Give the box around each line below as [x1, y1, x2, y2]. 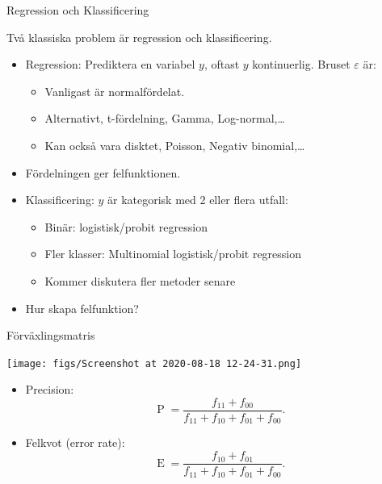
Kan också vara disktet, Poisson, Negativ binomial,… [44, 136, 305, 153]
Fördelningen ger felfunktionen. [25, 164, 181, 181]
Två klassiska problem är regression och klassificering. [6, 28, 272, 45]
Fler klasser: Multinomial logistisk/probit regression [44, 245, 302, 262]
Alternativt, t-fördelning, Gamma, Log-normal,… [44, 110, 285, 127]
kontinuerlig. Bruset [252, 56, 351, 73]
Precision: [25, 381, 74, 398]
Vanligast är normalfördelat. [44, 82, 185, 99]
